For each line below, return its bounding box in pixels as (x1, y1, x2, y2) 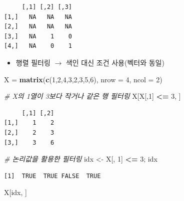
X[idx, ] (4, 187, 27, 198)
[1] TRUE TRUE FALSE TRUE (4, 172, 101, 180)
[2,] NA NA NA (4, 23, 72, 30)
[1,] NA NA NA (4, 13, 72, 20)
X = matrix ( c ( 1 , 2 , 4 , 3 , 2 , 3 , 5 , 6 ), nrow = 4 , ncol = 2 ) (4, 74, 162, 84)
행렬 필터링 (15, 57, 50, 67)
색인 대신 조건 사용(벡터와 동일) (65, 57, 164, 67)
